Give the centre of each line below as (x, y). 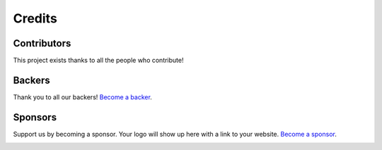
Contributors (42, 43)
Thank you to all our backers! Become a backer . (82, 97)
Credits (35, 18)
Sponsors (35, 117)
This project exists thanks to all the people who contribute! (98, 61)
